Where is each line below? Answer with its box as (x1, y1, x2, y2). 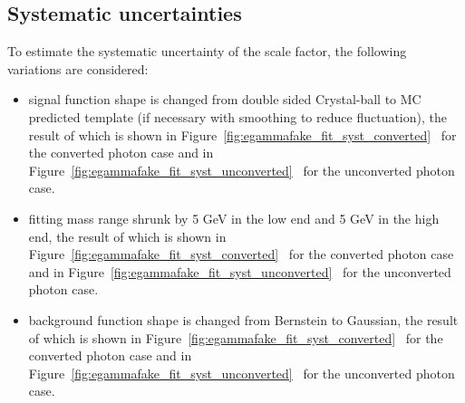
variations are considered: (7, 59, 149, 78)
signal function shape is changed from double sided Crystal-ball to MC (28, 90, 421, 109)
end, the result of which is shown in (28, 226, 227, 245)
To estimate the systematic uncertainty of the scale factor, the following (7, 42, 407, 61)
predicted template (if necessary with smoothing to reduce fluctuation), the (28, 107, 447, 126)
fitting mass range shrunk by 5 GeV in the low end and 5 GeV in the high (28, 208, 440, 227)
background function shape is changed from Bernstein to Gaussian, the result (28, 310, 459, 329)
